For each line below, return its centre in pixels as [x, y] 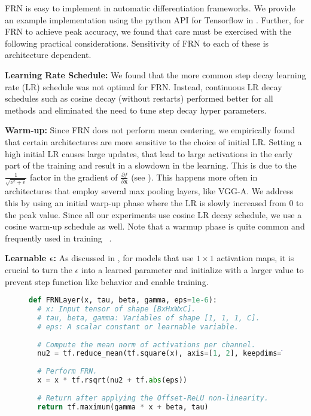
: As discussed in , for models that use [124, 258]
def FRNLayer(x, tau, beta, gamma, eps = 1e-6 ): [123, 300]
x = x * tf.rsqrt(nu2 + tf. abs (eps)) [112, 380]
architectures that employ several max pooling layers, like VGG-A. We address [149, 191]
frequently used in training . [58, 238]
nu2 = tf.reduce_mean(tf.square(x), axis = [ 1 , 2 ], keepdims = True [168, 354]
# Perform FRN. [67, 371]
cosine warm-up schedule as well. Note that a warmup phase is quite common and [155, 226]
